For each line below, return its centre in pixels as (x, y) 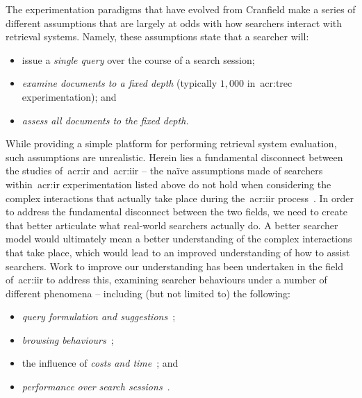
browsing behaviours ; (68, 339)
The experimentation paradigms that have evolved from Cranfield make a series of (181, 9)
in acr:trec (270, 83)
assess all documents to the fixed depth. (105, 120)
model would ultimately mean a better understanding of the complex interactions (179, 239)
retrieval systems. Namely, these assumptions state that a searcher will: (157, 36)
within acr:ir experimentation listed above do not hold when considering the (168, 184)
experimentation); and (69, 96)
